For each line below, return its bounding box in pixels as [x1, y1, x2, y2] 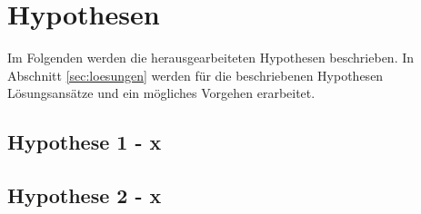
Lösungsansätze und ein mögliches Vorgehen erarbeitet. [7, 83, 316, 102]
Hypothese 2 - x [7, 181, 162, 209]
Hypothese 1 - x [7, 128, 162, 156]
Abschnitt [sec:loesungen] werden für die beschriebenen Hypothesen [7, 65, 384, 84]
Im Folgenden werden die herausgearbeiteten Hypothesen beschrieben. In [7, 48, 415, 67]
